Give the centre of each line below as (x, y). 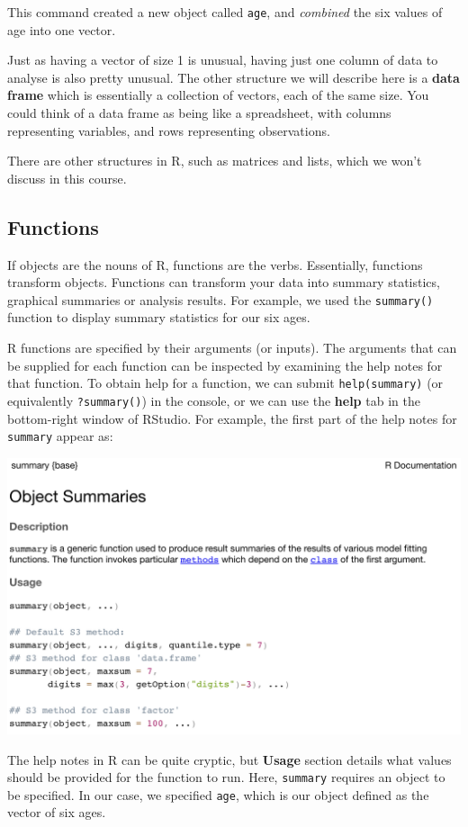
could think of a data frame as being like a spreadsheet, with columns (199, 113)
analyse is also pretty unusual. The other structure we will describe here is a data (234, 77)
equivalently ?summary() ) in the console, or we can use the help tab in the (214, 400)
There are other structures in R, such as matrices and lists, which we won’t (215, 161)
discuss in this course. (67, 178)
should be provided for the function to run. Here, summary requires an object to (226, 777)
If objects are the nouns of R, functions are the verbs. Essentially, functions (215, 264)
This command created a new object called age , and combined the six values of (225, 12)
